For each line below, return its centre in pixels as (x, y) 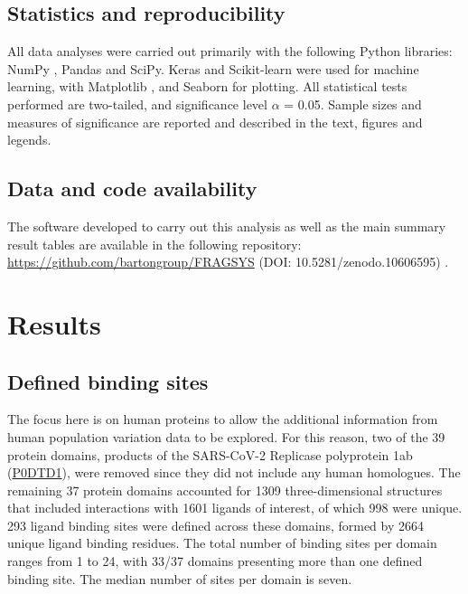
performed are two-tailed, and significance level (137, 104)
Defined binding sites (108, 381)
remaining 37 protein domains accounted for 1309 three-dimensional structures (225, 490)
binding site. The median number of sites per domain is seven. (180, 578)
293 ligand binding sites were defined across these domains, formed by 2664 (216, 525)
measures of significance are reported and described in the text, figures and (215, 122)
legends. (29, 140)
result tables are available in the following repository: (154, 244)
